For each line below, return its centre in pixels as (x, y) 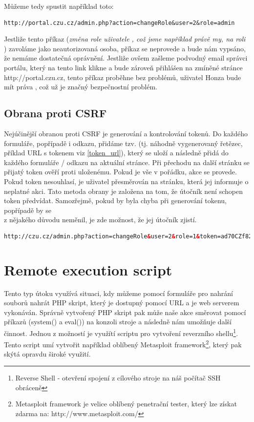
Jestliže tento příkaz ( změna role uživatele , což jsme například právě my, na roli (125, 39)
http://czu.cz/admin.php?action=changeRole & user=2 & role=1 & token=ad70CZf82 (128, 236)
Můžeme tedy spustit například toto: (59, 6)
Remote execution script (88, 269)
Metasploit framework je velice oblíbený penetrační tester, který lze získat (126, 404)
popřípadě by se (28, 210)
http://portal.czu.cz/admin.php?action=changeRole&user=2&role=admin (119, 23)
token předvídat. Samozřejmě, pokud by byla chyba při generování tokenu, (115, 200)
